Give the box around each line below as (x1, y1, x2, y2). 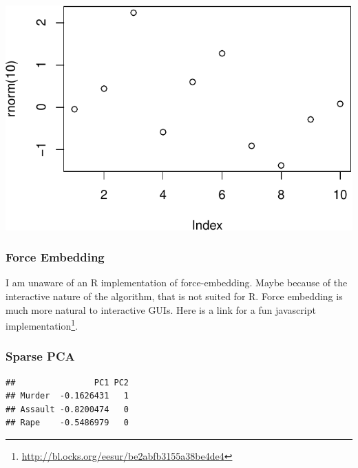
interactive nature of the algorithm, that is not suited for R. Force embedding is (6, 289, 343, 304)
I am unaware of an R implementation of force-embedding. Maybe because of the (6, 275, 348, 290)
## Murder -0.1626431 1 (6, 391, 129, 401)
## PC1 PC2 (6, 377, 129, 387)
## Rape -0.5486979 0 (6, 418, 129, 428)
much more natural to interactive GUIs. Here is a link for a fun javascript (6, 302, 316, 317)
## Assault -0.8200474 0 (6, 404, 129, 414)
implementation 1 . (6, 317, 78, 332)
